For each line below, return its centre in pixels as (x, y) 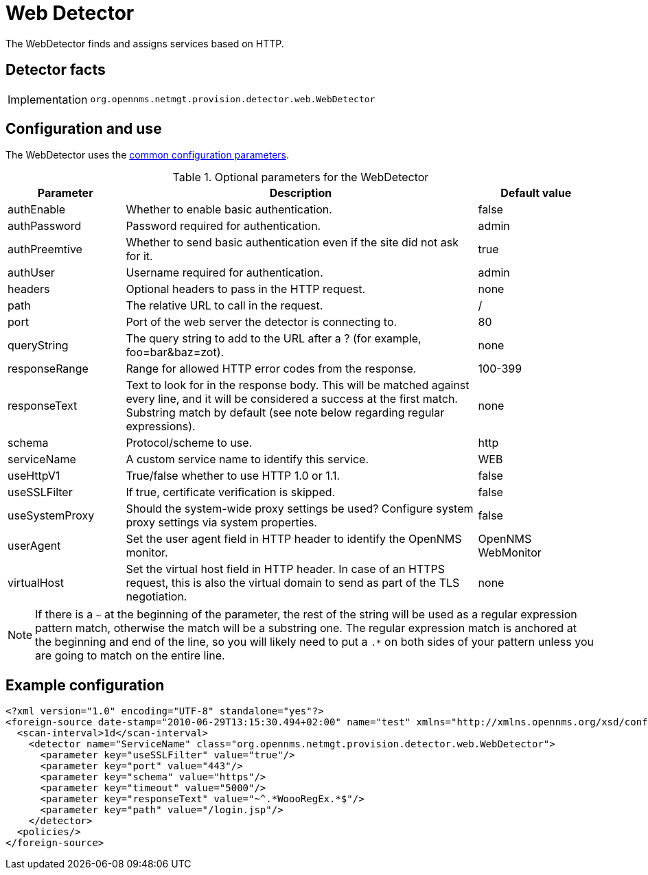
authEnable (37, 210)
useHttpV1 (34, 476)
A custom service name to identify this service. (247, 459)
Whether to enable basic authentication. (229, 210)
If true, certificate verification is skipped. (231, 492)
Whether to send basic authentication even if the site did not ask (292, 243)
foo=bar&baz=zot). (175, 352)
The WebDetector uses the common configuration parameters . (148, 155)
